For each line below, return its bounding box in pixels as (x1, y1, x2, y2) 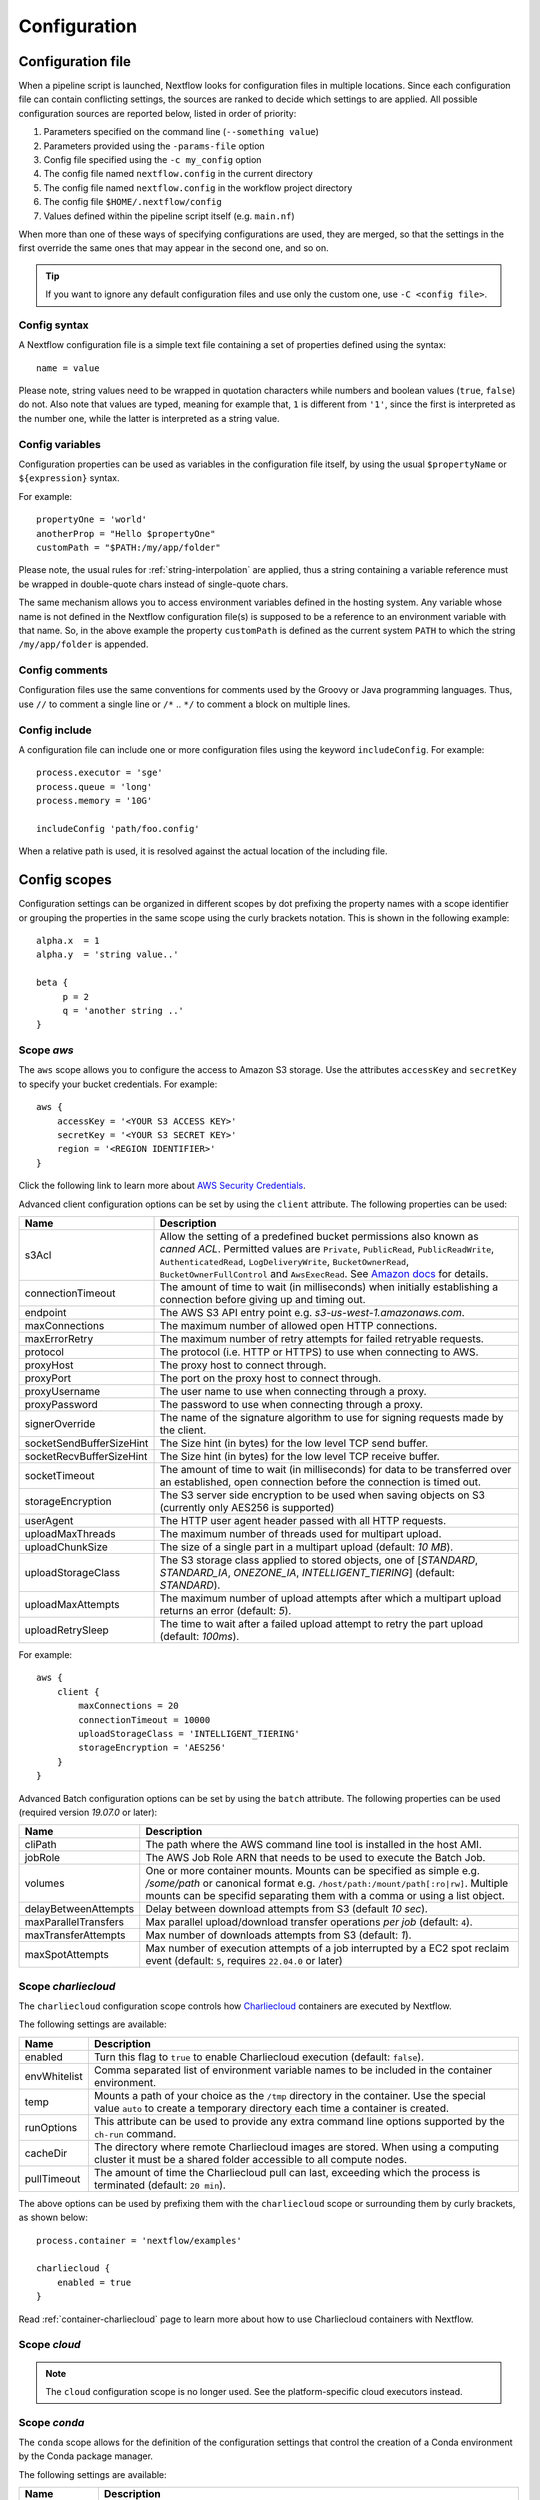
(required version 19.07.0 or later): (18, 1806, 158, 1818)
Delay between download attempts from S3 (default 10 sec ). (145, 1902, 429, 1916)
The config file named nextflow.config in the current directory (43, 168, 314, 180)
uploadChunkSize (24, 1540, 109, 1554)
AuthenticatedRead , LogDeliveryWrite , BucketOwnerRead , (159, 1254, 410, 1268)
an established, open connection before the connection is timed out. (159, 1475, 482, 1489)
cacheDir (24, 2146, 68, 2160)
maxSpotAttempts (24, 1948, 110, 1962)
